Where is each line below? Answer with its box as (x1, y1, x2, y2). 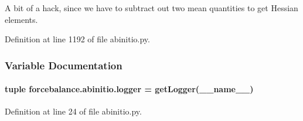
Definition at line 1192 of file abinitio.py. (5, 33, 150, 45)
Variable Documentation (5, 58, 122, 72)
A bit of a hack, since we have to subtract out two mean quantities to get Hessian (5, 2, 298, 14)
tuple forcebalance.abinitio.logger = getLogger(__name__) (5, 83, 254, 95)
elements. (5, 13, 38, 25)
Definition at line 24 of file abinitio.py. (5, 105, 142, 117)
